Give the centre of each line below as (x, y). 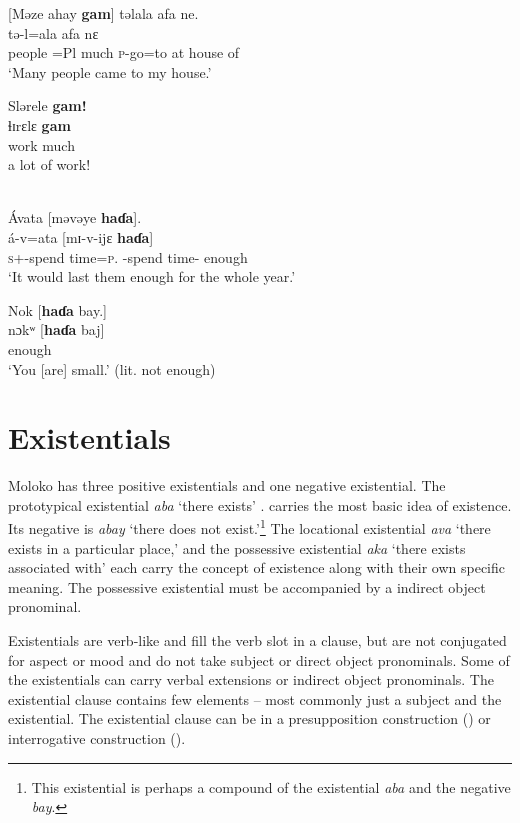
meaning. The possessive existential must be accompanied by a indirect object (247, 586)
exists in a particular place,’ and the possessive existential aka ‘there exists (237, 547)
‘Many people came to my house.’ (110, 71)
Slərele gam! (47, 105)
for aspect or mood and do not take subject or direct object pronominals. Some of (259, 659)
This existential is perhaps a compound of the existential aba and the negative (271, 786)
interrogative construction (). (97, 738)
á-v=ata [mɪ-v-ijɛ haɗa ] (81, 236)
